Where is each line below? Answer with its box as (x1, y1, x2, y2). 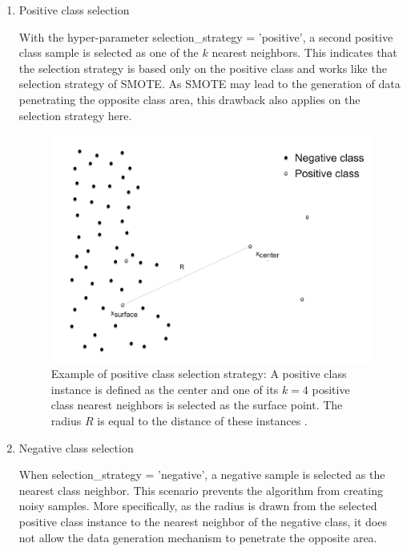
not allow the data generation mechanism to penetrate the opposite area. (18, 529, 377, 545)
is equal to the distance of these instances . (97, 412, 308, 429)
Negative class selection (18, 439, 134, 456)
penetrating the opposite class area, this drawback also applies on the (18, 90, 361, 107)
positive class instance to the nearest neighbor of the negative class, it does (18, 513, 387, 530)
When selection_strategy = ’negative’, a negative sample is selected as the (18, 466, 385, 483)
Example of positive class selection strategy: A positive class (50, 365, 347, 382)
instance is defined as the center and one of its (50, 380, 279, 397)
